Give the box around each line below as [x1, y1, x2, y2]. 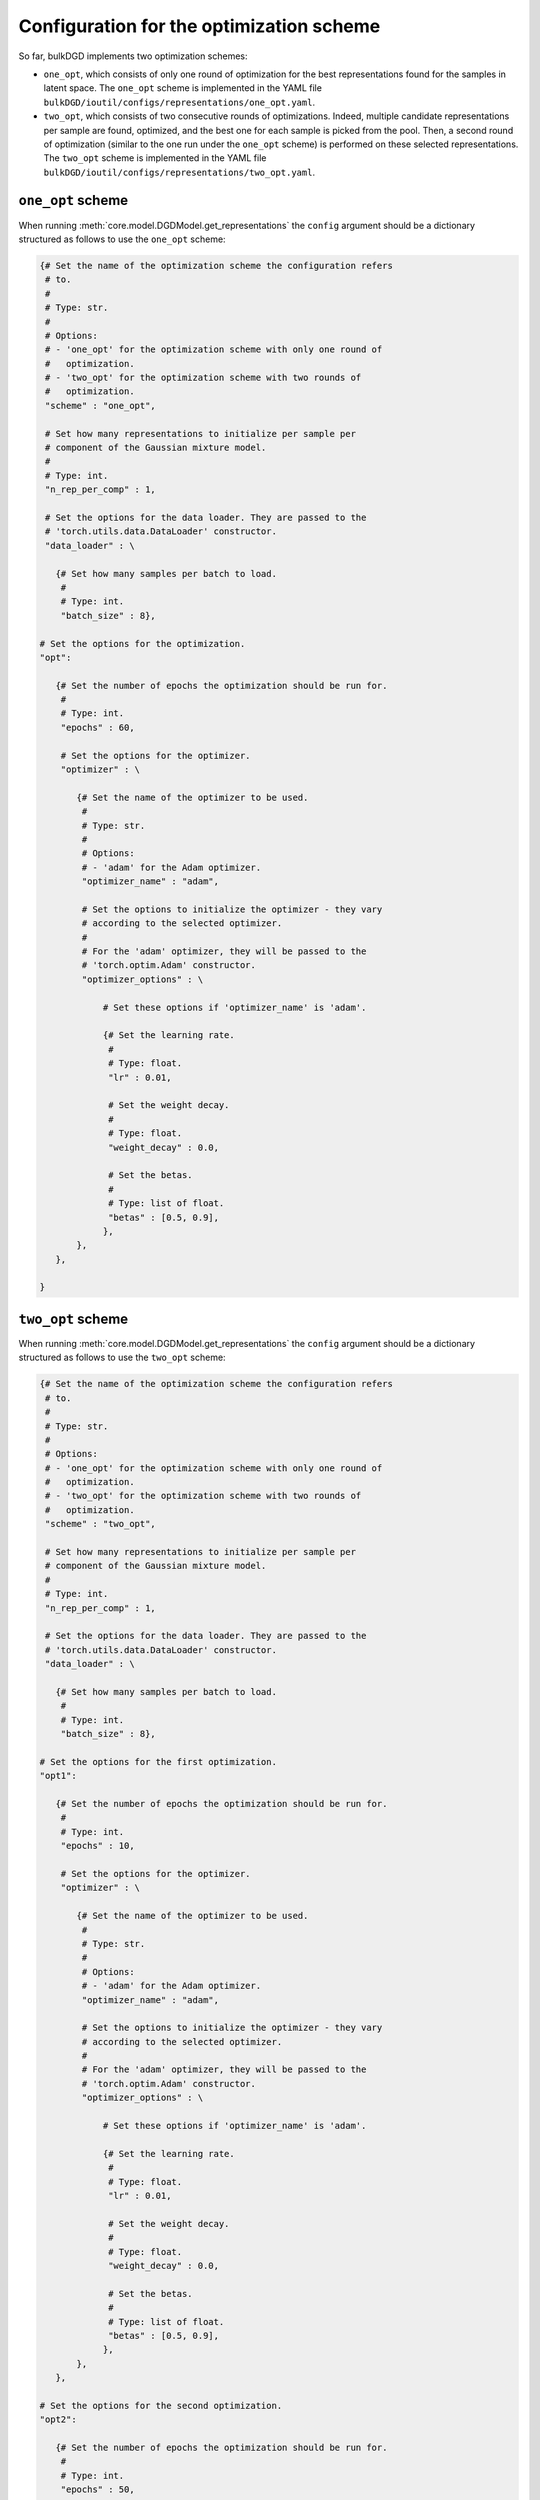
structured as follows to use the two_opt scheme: [18, 1351, 226, 1364]
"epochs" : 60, [60, 721, 135, 733]
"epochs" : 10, [60, 1840, 135, 1852]
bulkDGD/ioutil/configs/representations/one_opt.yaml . [43, 96, 315, 108]
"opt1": [39, 1770, 77, 1782]
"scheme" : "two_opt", [45, 1518, 157, 1530]
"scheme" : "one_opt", [45, 400, 157, 411]
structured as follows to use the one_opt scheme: [18, 233, 226, 245]
